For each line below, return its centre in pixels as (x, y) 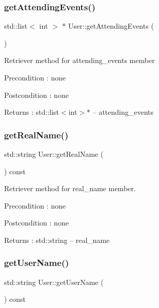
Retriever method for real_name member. (70, 188)
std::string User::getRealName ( (54, 154)
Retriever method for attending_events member (79, 60)
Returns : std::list (32, 112)
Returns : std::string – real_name (57, 240)
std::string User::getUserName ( (54, 282)
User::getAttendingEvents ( (111, 26)
